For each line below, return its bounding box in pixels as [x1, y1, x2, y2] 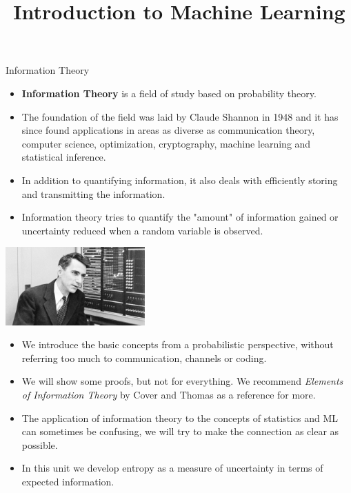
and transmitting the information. [21, 186, 166, 201]
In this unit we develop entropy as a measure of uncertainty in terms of [21, 461, 323, 475]
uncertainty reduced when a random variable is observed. [21, 223, 263, 237]
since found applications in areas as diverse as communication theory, [21, 123, 315, 137]
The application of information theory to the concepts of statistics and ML [21, 410, 339, 425]
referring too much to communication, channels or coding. [21, 350, 267, 365]
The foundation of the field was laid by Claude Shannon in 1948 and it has [21, 109, 339, 123]
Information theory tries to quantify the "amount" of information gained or [21, 210, 339, 224]
